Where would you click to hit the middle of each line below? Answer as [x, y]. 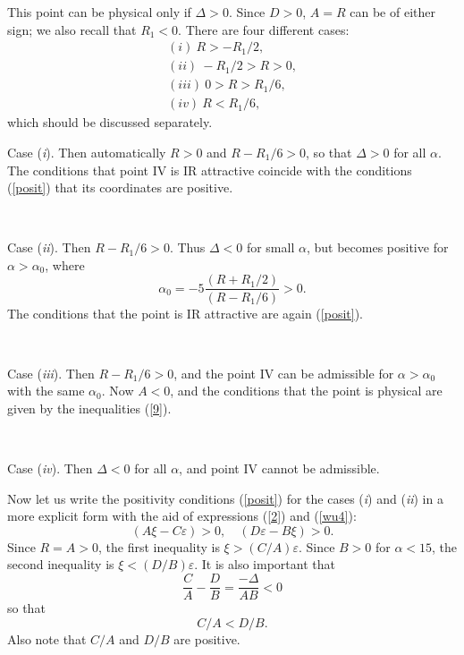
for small [270, 247]
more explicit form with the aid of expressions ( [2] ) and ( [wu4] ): [182, 516]
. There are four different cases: [264, 29]
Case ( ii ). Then [49, 247]
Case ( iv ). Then [50, 468]
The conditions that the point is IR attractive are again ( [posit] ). [185, 313]
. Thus [187, 247]
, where [65, 264]
